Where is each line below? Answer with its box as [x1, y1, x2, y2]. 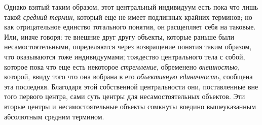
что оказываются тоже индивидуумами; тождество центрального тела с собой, [4, 51, 245, 61]
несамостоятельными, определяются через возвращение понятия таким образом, [4, 41, 252, 52]
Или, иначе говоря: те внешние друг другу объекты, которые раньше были [4, 31, 235, 42]
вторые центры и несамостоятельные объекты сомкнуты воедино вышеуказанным [4, 101, 256, 111]
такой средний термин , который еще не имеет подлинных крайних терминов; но [4, 11, 252, 22]
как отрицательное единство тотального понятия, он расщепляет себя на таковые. [4, 21, 256, 32]
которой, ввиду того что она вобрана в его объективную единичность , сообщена [4, 71, 253, 82]
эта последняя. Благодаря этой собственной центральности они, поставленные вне [4, 81, 258, 91]
